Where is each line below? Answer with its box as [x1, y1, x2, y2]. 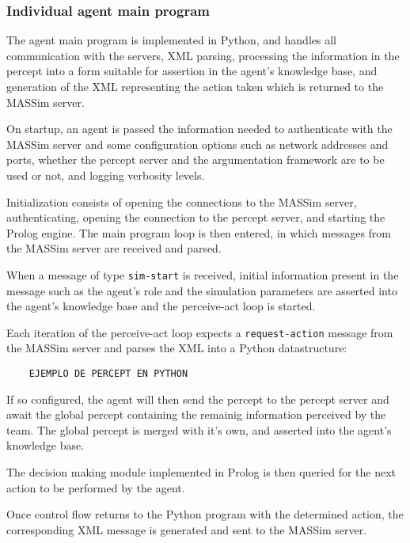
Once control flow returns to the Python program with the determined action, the [6, 506, 404, 522]
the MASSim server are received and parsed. [6, 240, 222, 256]
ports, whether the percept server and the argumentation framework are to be [6, 151, 385, 168]
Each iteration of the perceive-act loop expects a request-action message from [6, 324, 393, 340]
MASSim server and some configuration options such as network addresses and [6, 135, 389, 152]
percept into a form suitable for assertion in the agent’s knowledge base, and [6, 63, 378, 79]
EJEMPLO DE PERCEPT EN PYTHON [28, 368, 188, 380]
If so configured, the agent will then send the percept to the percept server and [6, 390, 389, 407]
